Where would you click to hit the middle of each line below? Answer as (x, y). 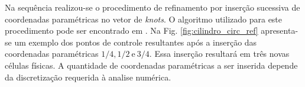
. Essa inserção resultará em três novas (219, 54)
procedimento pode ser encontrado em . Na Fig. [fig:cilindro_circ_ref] (132, 30)
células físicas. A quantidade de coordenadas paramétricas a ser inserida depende (151, 65)
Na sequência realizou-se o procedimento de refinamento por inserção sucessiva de (152, 7)
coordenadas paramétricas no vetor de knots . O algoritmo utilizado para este (144, 19)
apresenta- (280, 30)
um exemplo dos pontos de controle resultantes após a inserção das (136, 42)
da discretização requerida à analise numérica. (88, 77)
